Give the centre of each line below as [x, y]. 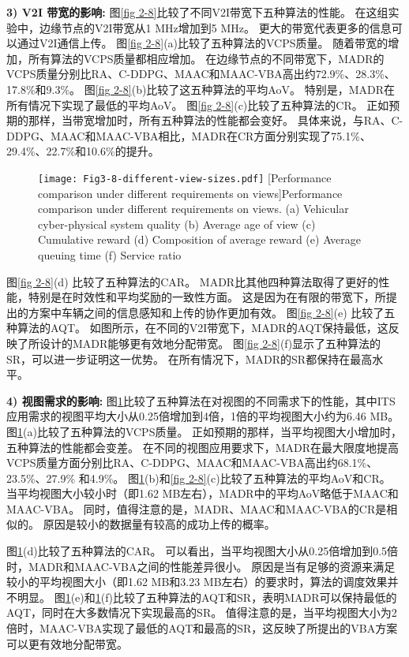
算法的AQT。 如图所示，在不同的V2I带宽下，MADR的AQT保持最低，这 [203, 328]
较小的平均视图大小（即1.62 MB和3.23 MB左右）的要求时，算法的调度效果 [197, 582]
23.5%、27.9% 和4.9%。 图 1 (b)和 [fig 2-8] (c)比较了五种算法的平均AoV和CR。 [199, 478]
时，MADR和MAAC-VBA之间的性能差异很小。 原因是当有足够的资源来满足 [201, 566]
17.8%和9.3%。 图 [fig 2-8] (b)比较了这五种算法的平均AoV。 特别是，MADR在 [201, 89]
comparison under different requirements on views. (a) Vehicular [193, 209]
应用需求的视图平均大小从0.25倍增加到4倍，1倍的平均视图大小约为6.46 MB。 [203, 416]
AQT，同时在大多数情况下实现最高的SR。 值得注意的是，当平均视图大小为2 [202, 612]
